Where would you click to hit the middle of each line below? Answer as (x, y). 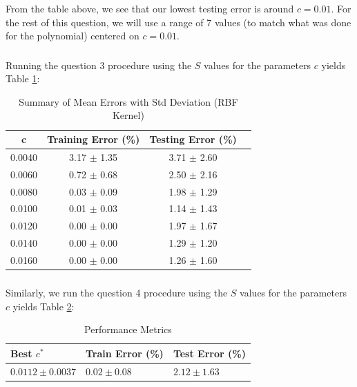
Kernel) (128, 115)
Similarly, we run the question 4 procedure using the (117, 292)
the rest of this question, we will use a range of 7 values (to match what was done (178, 22)
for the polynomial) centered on (73, 36)
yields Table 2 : (44, 306)
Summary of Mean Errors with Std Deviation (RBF (128, 101)
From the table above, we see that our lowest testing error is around (150, 8)
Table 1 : (23, 78)
